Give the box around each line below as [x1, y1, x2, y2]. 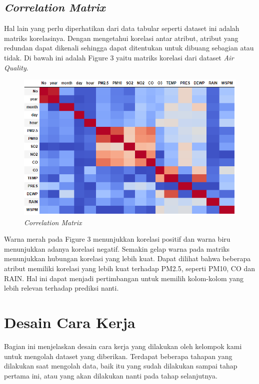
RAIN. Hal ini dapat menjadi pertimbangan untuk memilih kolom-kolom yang [4, 273, 243, 283]
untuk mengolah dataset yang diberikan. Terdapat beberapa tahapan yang [4, 351, 232, 361]
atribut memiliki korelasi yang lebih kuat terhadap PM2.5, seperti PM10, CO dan [4, 263, 255, 274]
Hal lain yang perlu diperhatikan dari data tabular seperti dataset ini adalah [4, 23, 239, 33]
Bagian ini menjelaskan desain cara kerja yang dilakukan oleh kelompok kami [4, 341, 242, 351]
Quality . [4, 62, 28, 72]
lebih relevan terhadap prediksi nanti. [4, 283, 119, 293]
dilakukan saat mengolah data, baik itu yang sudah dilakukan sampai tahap [4, 361, 237, 371]
